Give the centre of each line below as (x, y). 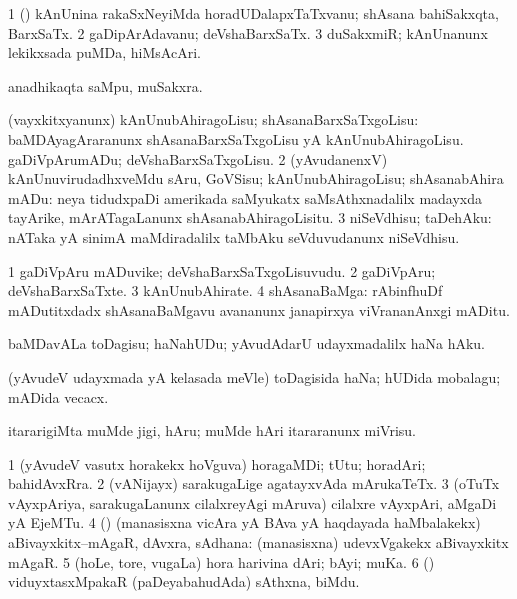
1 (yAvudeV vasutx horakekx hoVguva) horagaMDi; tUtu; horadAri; (217, 463)
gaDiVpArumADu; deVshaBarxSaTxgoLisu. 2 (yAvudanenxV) (198, 158)
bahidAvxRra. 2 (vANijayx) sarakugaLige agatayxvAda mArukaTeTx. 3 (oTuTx (254, 483)
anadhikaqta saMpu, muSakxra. (105, 85)
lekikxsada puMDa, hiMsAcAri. (104, 52)
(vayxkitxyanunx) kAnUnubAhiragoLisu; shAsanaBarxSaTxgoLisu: (213, 119)
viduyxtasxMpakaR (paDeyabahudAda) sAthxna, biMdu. (184, 581)
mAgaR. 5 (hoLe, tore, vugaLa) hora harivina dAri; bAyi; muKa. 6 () (221, 561)
